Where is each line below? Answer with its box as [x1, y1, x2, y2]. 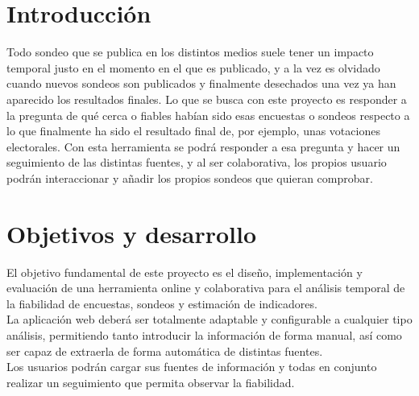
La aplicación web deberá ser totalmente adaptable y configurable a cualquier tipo [6, 311, 413, 328]
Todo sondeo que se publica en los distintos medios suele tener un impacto [6, 43, 374, 60]
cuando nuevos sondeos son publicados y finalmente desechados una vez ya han [6, 75, 396, 92]
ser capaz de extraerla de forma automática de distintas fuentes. [6, 342, 323, 359]
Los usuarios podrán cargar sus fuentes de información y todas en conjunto [6, 358, 377, 375]
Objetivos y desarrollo [6, 217, 256, 250]
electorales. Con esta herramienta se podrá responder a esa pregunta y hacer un [6, 138, 400, 155]
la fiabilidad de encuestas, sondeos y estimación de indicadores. [6, 295, 317, 311]
